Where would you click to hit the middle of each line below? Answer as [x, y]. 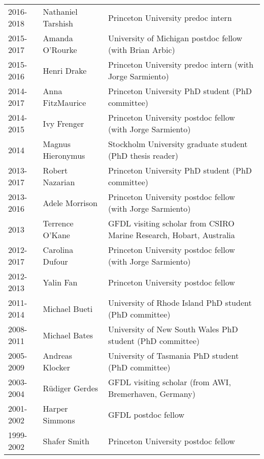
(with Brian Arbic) [141, 50]
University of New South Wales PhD [173, 329]
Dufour [55, 261]
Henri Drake [65, 70]
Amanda [58, 38]
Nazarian [59, 182]
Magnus [57, 144]
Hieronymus [64, 155]
